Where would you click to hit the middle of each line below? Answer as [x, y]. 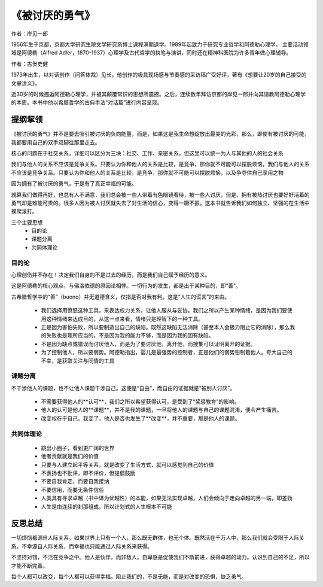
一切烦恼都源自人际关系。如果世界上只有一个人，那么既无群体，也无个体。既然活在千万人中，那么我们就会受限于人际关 [158, 538]
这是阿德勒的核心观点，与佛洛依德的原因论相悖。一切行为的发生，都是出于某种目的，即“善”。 [126, 286]
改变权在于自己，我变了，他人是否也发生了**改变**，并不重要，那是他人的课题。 [141, 418]
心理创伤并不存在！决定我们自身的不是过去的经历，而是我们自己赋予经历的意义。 [111, 275]
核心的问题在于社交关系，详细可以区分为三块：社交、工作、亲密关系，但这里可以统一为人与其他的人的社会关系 [147, 153]
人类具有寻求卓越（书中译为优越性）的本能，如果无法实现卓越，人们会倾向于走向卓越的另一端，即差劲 [167, 498]
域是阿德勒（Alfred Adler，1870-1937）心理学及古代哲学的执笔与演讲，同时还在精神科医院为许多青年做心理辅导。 [151, 53]
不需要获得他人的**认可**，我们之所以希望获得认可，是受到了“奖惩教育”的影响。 [140, 402]
